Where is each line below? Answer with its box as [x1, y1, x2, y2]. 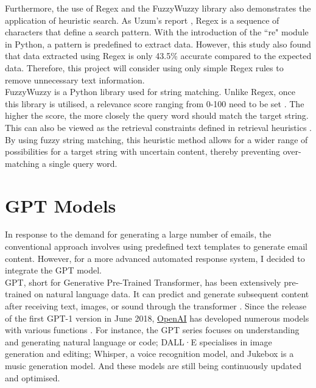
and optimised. [5, 371, 60, 384]
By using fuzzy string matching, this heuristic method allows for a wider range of [5, 133, 308, 146]
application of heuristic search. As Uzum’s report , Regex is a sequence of [5, 13, 279, 26]
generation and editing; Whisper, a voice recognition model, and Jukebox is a [5, 347, 294, 360]
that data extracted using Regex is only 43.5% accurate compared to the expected [5, 49, 312, 62]
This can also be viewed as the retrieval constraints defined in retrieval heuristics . [5, 121, 312, 133]
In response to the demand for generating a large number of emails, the [5, 228, 272, 241]
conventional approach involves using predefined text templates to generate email [5, 240, 307, 253]
